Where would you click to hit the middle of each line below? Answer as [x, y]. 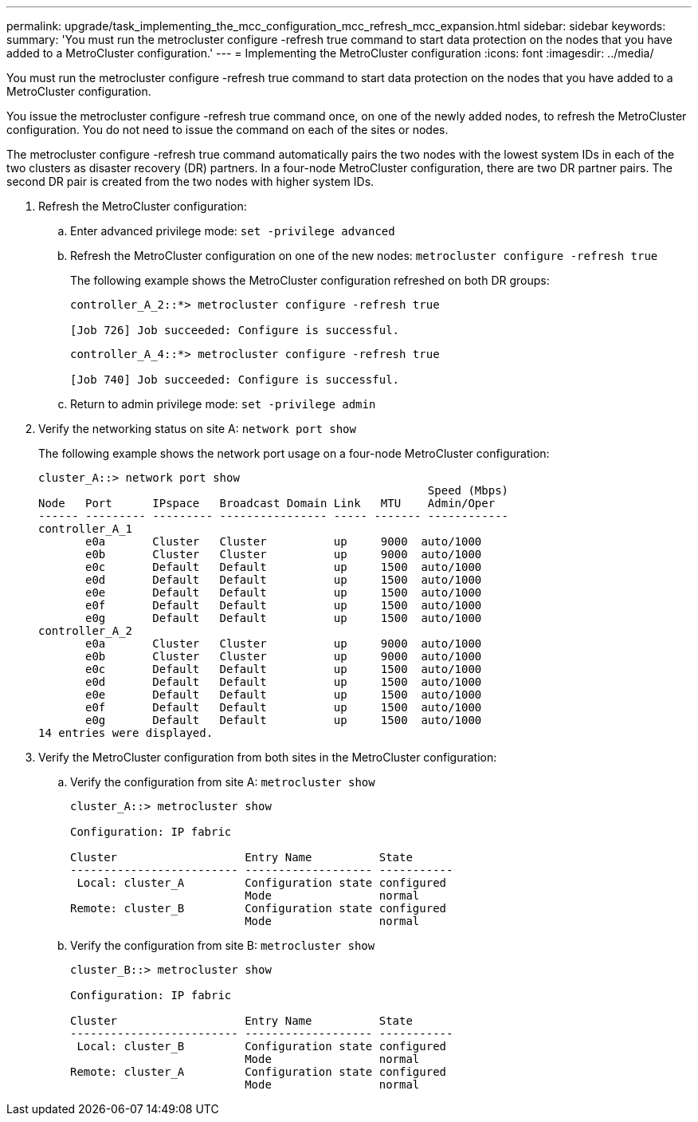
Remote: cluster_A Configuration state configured [259, 1072]
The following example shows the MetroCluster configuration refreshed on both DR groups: [310, 280]
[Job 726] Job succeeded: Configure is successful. [235, 330]
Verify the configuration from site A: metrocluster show [223, 782]
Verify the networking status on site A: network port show [197, 429]
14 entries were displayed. [126, 733]
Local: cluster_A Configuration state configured [262, 883]
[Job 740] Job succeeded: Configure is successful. [235, 380]
